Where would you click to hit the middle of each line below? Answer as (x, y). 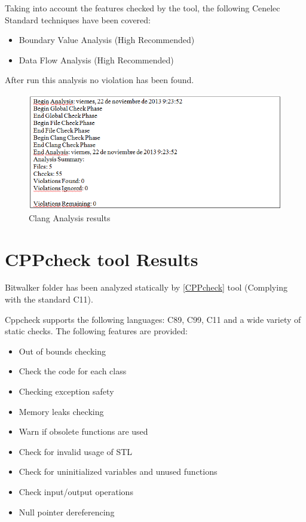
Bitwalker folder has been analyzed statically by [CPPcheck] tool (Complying (146, 287)
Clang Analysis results (70, 217)
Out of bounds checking (62, 351)
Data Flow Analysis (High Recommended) (96, 59)
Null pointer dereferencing (67, 512)
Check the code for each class (73, 371)
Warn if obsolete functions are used (83, 431)
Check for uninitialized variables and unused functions (118, 471)
